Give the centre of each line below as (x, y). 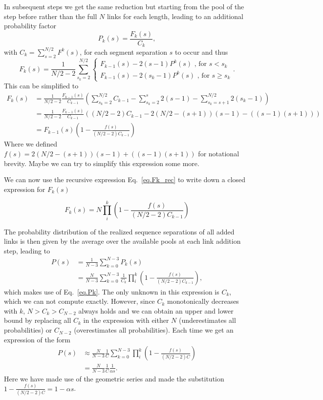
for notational (219, 154)
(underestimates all (207, 320)
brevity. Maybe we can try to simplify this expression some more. (102, 163)
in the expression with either (126, 320)
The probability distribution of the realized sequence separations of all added (119, 231)
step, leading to (27, 250)
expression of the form (37, 339)
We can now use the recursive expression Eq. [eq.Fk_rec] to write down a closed (125, 179)
